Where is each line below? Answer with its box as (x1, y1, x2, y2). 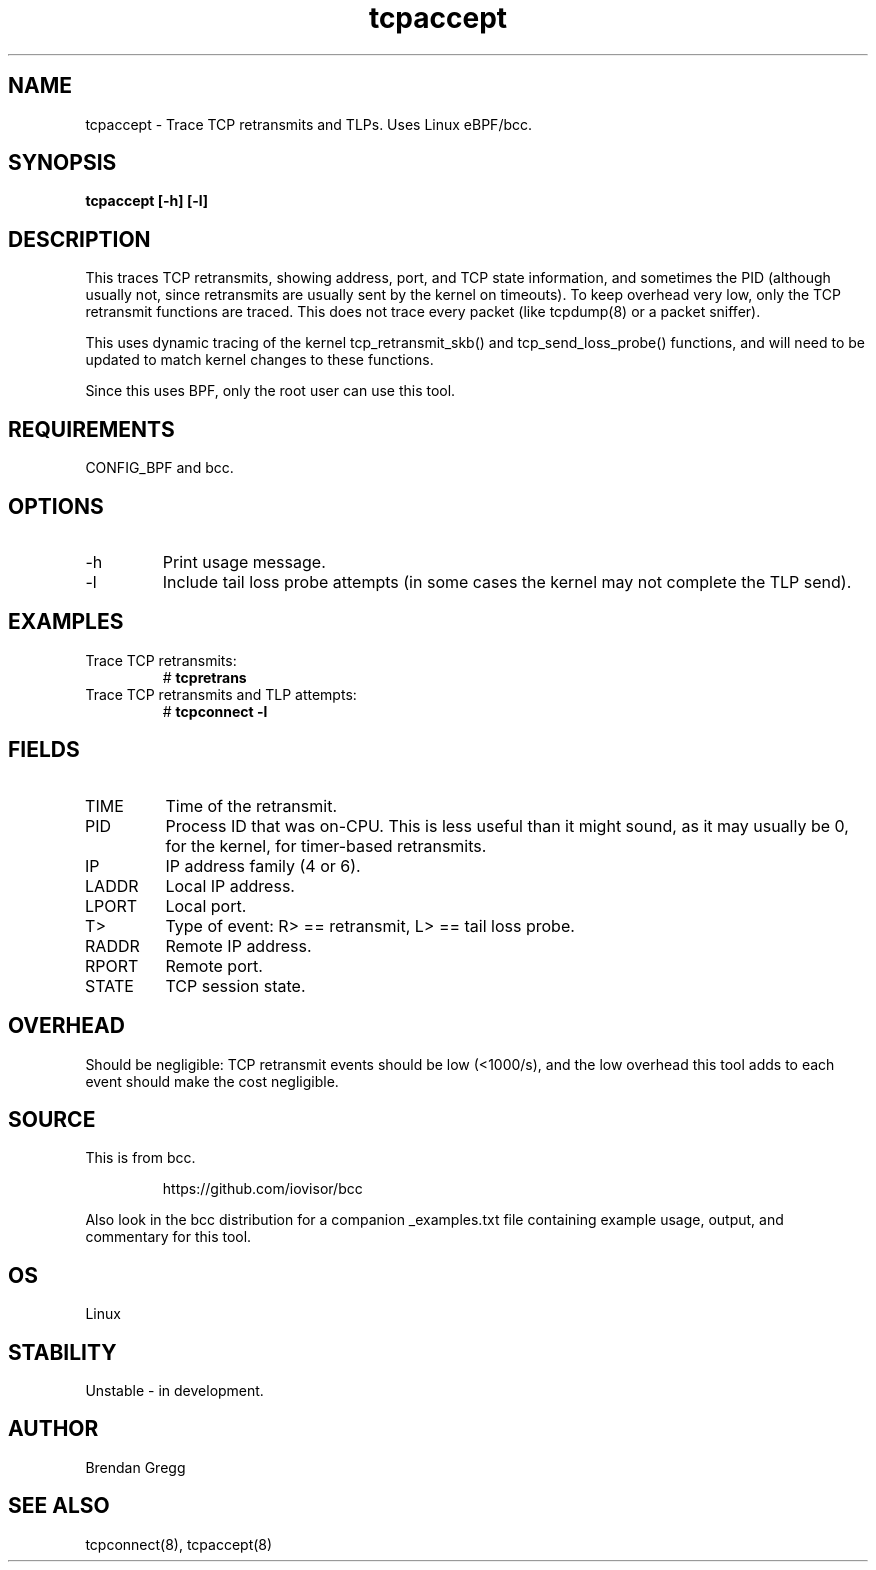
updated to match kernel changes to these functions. (85, 351, 434, 369)
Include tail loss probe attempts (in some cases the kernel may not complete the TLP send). (162, 571, 852, 592)
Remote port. (165, 955, 263, 976)
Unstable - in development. (85, 1382, 264, 1400)
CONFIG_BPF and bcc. (85, 459, 234, 477)
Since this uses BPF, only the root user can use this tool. (85, 382, 456, 400)
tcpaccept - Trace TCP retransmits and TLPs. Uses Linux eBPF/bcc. (85, 115, 533, 133)
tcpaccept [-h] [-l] (85, 192, 209, 210)
